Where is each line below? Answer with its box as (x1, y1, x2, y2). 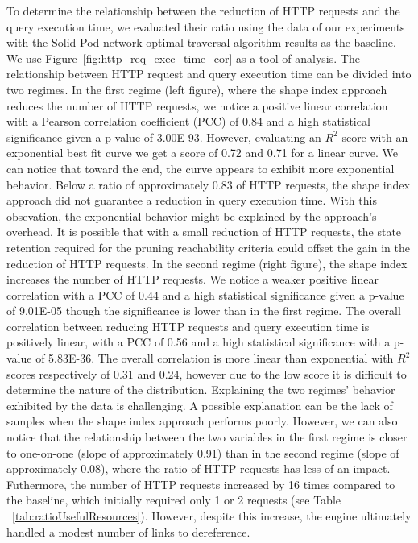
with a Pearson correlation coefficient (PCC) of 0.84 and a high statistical (6, 113, 370, 130)
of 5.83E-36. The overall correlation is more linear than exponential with (35, 350, 394, 367)
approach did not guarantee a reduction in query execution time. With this (6, 192, 377, 209)
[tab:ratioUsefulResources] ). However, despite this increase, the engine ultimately (12, 508, 412, 524)
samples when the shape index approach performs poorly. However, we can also (6, 412, 398, 429)
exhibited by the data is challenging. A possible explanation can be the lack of (6, 396, 393, 413)
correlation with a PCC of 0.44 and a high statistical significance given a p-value (6, 286, 404, 303)
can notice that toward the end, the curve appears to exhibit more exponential (6, 160, 395, 176)
